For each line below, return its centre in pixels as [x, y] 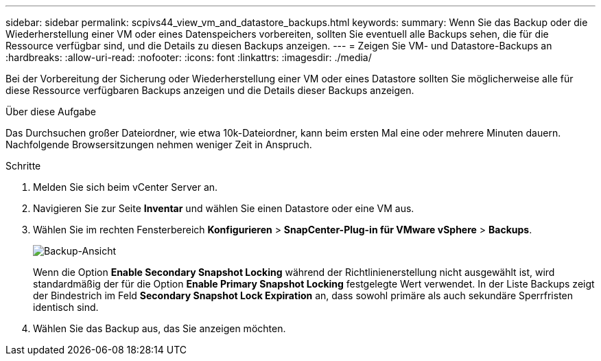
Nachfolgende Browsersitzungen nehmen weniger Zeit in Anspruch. [159, 144]
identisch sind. [66, 307]
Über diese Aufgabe [51, 112]
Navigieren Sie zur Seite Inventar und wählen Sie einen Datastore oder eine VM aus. [224, 208]
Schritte [23, 166]
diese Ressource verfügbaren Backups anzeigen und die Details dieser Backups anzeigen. [210, 90]
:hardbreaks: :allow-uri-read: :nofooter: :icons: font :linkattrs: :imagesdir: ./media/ [189, 57]
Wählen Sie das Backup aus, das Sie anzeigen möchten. [160, 328]
